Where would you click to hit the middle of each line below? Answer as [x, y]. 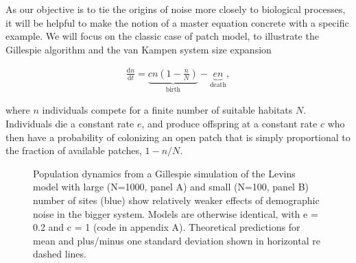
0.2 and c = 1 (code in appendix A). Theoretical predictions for [167, 227]
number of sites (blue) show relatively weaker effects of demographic [176, 200]
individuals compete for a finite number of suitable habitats [167, 110]
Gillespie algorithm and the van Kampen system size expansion [139, 49]
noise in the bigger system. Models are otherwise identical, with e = [176, 213]
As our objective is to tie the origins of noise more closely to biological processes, [176, 9]
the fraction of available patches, [74, 150]
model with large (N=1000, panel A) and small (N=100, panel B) [171, 187]
